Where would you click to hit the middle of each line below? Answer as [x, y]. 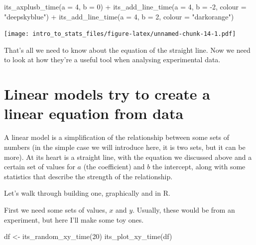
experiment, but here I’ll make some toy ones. [74, 219]
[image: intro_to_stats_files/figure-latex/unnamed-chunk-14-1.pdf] [120, 34]
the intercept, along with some [199, 167]
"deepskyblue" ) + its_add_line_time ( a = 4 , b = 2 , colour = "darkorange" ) [119, 16]
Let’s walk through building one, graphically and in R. [87, 193]
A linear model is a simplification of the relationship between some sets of [117, 137]
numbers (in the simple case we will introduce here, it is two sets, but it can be [125, 147]
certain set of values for [40, 167]
